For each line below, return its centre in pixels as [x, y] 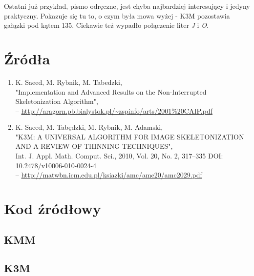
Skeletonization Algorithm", [57, 101]
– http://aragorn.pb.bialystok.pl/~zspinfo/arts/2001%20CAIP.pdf [114, 110]
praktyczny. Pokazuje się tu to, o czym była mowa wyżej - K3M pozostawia [117, 15]
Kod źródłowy [53, 208]
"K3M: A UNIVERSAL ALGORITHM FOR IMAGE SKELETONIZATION [130, 136]
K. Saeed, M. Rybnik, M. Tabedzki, [69, 82]
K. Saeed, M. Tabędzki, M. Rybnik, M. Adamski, [89, 127]
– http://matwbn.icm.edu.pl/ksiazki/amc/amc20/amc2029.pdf [109, 175]
